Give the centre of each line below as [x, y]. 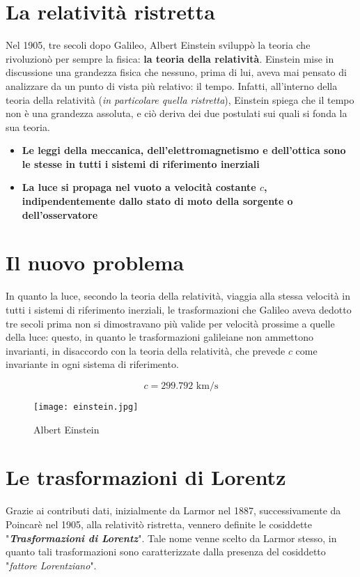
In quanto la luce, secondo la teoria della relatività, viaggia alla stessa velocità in [178, 296]
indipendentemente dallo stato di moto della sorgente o [157, 201]
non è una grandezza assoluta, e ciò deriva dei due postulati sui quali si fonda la [177, 113]
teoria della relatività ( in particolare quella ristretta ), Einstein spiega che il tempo [180, 99]
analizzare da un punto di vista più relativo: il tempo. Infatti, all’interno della [172, 85]
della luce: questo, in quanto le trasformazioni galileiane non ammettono [160, 337]
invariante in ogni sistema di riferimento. [92, 364]
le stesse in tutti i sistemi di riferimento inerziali [141, 163]
